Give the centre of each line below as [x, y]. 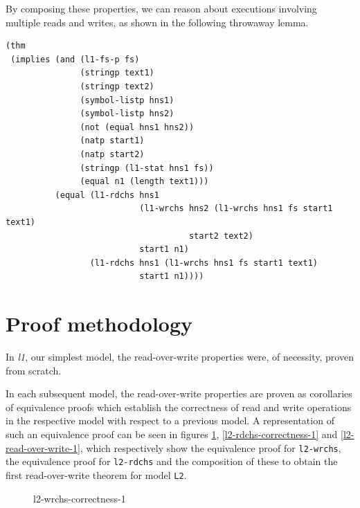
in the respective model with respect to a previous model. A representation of [170, 420]
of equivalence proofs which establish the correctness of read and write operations [179, 407]
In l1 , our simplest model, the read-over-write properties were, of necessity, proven [180, 356]
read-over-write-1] [43, 447]
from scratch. [34, 370]
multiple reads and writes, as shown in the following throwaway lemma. [157, 22]
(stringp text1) [117, 73]
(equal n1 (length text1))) [144, 182]
